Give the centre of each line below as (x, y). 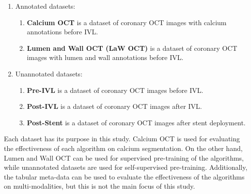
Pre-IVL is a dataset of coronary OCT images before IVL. (115, 90)
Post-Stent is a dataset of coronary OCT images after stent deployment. (136, 122)
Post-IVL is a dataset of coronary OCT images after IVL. (114, 106)
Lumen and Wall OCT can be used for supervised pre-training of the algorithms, (124, 157)
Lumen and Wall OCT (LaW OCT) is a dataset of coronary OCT (132, 48)
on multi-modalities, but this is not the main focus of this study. (100, 186)
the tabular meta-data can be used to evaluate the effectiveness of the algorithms (124, 176)
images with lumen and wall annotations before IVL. (105, 57)
